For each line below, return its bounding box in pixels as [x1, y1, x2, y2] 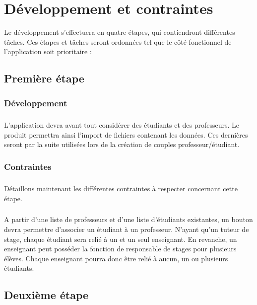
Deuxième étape [4, 287, 89, 303]
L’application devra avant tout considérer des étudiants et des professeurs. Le [4, 119, 239, 130]
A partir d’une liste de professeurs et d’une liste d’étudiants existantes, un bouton [4, 214, 253, 225]
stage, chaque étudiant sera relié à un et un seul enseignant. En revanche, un [4, 233, 237, 244]
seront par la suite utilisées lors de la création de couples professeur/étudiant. [4, 139, 240, 150]
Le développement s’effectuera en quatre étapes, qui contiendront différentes [4, 27, 235, 37]
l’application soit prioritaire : [4, 46, 92, 57]
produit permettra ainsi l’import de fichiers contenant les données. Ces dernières [4, 129, 248, 140]
